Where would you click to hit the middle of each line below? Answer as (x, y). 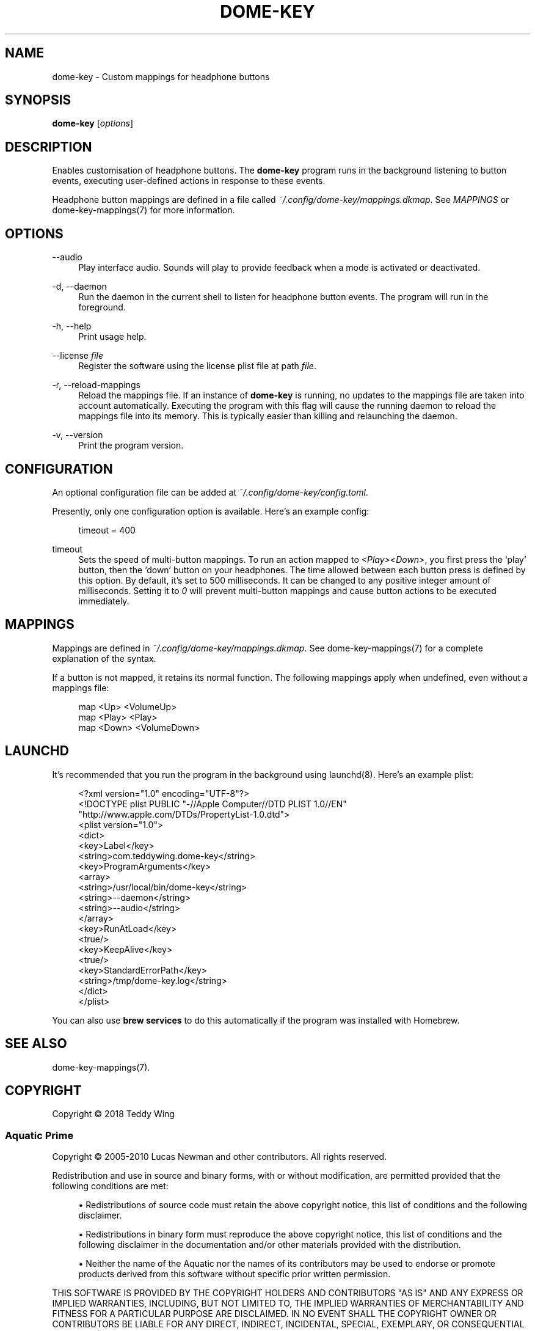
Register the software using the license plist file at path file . (197, 366)
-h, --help (72, 326)
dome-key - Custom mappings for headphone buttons (161, 76)
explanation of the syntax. (104, 658)
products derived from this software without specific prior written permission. (235, 1274)
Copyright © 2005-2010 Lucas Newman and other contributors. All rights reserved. (220, 1157)
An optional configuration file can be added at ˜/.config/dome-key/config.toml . (210, 492)
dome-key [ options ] (93, 123)
